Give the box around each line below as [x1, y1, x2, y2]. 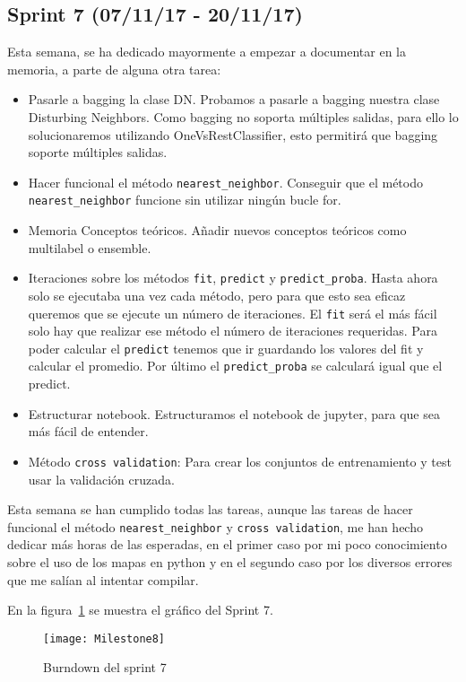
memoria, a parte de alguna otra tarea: [7, 59, 221, 78]
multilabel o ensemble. [28, 238, 151, 257]
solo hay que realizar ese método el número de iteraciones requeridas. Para [28, 321, 437, 340]
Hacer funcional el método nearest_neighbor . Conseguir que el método [28, 172, 423, 191]
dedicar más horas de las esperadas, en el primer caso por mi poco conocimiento [7, 535, 447, 554]
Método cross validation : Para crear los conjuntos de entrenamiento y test [28, 451, 452, 470]
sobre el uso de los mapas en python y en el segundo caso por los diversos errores [7, 552, 453, 571]
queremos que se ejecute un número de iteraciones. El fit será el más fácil [28, 303, 437, 322]
